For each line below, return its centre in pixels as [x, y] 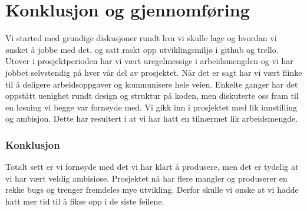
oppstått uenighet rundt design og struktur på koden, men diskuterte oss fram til [152, 96]
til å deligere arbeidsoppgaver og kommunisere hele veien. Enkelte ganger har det [152, 84]
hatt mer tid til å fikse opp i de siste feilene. [85, 201]
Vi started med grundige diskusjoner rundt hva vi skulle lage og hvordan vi [141, 38]
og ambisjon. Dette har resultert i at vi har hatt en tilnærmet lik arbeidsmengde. [152, 118]
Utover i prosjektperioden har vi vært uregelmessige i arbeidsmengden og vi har [149, 61]
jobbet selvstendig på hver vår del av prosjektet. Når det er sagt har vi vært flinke [154, 72]
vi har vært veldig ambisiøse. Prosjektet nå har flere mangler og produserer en [146, 178]
